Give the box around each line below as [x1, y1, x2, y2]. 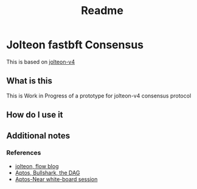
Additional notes [6, 130, 71, 141]
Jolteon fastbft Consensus [6, 38, 144, 52]
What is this [6, 76, 53, 86]
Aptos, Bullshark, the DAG [15, 169, 80, 176]
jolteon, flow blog [15, 162, 59, 169]
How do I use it [6, 110, 63, 120]
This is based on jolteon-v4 [6, 58, 75, 65]
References [6, 149, 41, 157]
